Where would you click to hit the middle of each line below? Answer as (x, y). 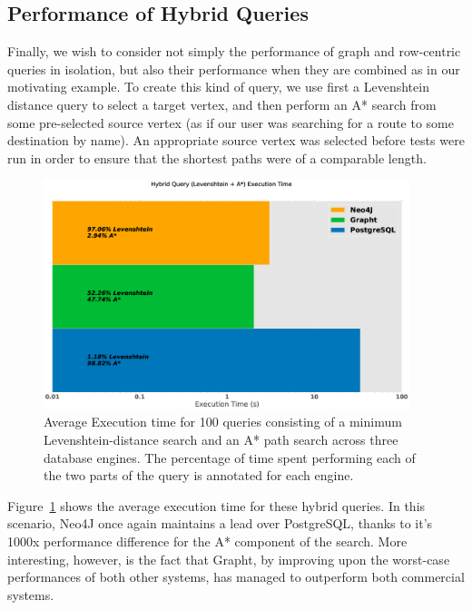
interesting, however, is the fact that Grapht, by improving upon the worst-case (229, 559)
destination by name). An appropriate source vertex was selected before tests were (236, 140)
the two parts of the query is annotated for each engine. (199, 475)
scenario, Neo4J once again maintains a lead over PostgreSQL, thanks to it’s (220, 523)
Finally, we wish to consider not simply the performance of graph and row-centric (234, 51)
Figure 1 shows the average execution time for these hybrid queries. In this (216, 505)
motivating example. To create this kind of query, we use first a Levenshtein (218, 87)
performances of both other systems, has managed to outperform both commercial (236, 577)
